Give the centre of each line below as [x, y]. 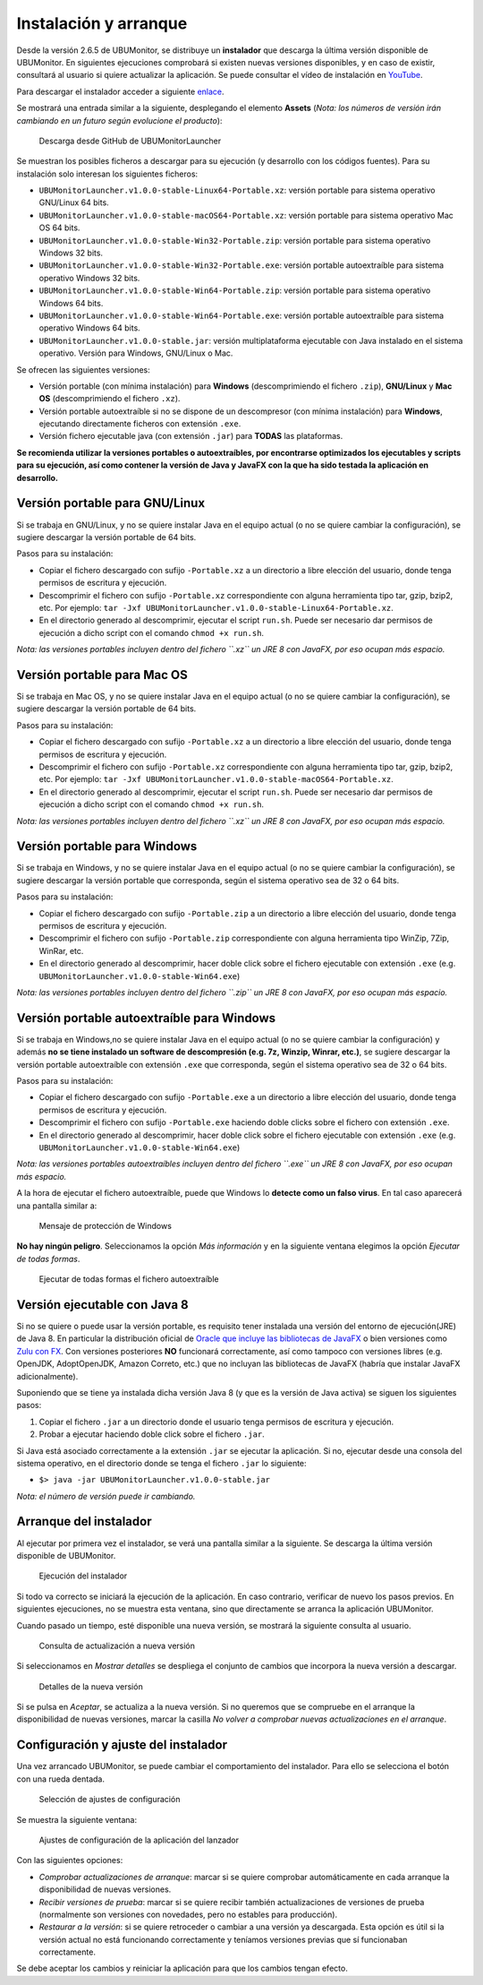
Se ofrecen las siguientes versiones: [84, 370]
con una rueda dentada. [61, 1779]
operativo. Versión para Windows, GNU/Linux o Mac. [136, 353]
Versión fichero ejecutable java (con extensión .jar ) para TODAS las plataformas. [191, 436]
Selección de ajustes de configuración [110, 1800]
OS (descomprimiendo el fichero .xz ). [110, 399]
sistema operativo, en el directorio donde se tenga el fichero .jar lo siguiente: [162, 1463]
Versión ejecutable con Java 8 [102, 1305]
